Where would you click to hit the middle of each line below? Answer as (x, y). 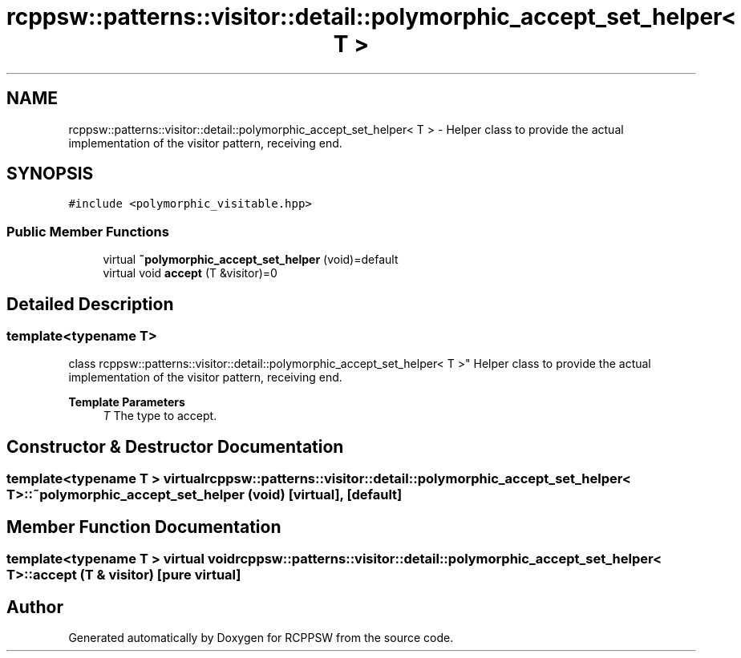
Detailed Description (90, 304)
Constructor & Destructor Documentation (175, 446)
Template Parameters (127, 402)
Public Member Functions (88, 231)
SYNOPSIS (50, 174)
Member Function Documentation (144, 527)
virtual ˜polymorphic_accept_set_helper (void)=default (251, 260)
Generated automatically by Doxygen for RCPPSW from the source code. (261, 637)
